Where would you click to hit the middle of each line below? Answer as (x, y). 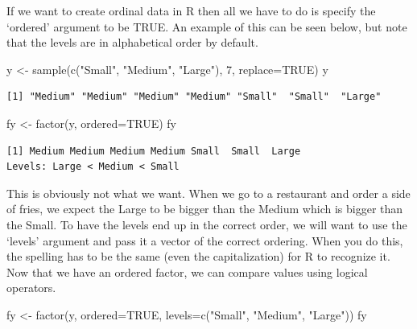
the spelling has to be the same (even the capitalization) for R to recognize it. (198, 256)
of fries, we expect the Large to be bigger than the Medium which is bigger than (205, 209)
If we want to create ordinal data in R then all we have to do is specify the (191, 10)
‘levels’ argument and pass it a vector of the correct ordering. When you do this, (205, 240)
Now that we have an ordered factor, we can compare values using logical (187, 271)
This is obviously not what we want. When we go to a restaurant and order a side (208, 193)
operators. (31, 288)
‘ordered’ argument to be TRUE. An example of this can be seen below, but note (207, 26)
